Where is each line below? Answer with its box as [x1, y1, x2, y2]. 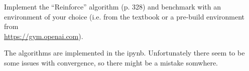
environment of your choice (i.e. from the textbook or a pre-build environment [4, 11, 244, 21]
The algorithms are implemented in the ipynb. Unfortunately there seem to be [4, 47, 245, 58]
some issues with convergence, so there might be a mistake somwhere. [4, 57, 218, 67]
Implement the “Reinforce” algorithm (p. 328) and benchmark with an [4, 1, 221, 11]
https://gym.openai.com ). [4, 30, 83, 41]
